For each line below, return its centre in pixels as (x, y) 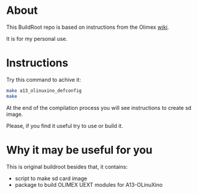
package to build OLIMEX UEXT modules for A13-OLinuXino (89, 184)
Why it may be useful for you (80, 150)
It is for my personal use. (37, 38)
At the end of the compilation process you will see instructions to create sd (99, 108)
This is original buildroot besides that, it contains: (67, 166)
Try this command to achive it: (44, 79)
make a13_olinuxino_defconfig (44, 91)
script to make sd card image (51, 178)
